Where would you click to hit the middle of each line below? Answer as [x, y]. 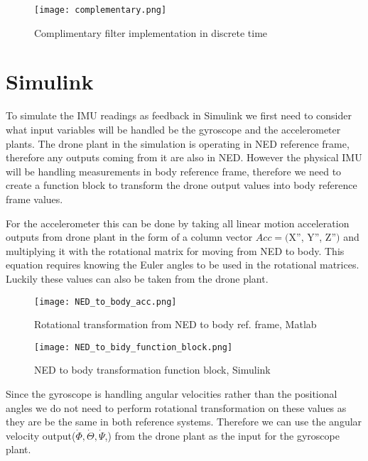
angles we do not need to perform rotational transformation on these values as [176, 407]
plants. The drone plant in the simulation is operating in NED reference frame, [178, 143]
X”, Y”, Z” [313, 237]
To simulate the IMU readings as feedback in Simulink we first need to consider [179, 115]
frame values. [34, 199]
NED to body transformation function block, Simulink [152, 370]
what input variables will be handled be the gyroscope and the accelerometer [173, 129]
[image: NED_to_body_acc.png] [105, 302]
